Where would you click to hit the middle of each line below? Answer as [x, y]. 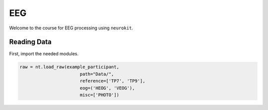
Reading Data [31, 42]
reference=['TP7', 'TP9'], [113, 81]
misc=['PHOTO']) [99, 95]
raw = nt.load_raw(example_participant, [69, 67]
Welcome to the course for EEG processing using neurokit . [71, 28]
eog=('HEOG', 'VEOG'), [107, 88]
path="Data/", [97, 74]
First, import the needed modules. [44, 54]
